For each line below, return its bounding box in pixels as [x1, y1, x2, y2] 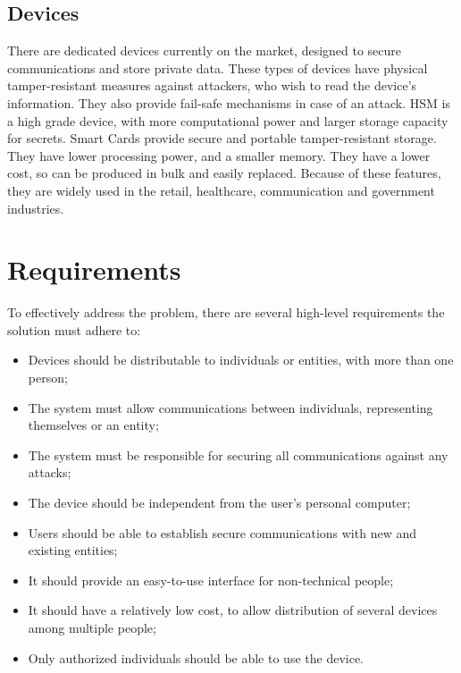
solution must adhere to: [7, 320, 141, 339]
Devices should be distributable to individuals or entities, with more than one [28, 350, 454, 369]
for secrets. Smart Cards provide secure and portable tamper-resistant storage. [7, 129, 437, 147]
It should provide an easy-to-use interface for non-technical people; [28, 570, 394, 589]
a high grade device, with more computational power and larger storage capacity [7, 111, 448, 130]
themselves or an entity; [28, 416, 159, 434]
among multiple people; [28, 618, 156, 636]
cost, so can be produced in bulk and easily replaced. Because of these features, [7, 164, 441, 182]
